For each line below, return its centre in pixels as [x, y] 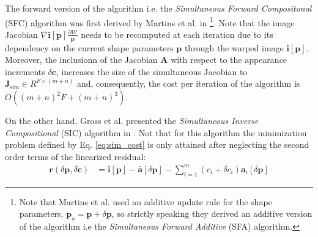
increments [25, 71]
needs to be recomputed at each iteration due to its [177, 34]
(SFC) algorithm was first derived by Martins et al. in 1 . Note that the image [150, 21]
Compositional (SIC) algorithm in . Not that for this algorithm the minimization [156, 132]
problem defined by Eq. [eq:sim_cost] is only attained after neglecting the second [157, 144]
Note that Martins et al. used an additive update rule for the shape [146, 201]
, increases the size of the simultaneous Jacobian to [152, 71]
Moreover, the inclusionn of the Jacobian [81, 60]
